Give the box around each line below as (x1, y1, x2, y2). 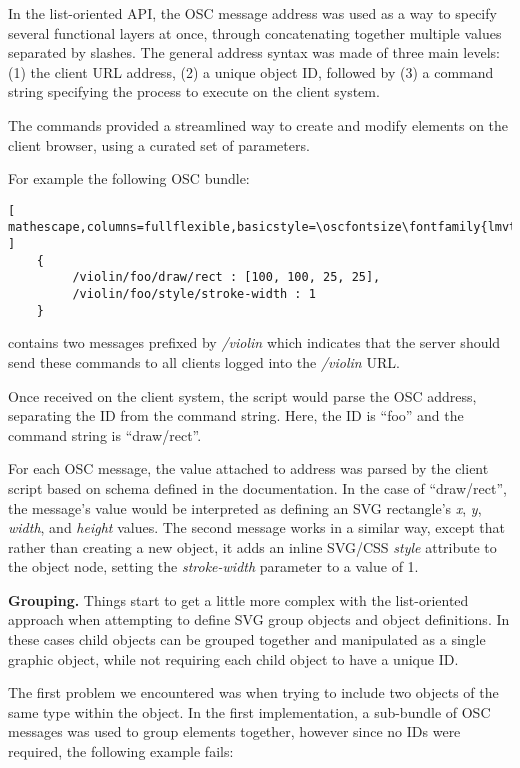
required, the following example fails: (8, 741, 234, 762)
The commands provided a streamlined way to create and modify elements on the (8, 114, 509, 135)
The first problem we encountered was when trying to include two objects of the (8, 682, 499, 703)
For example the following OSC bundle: (8, 168, 250, 189)
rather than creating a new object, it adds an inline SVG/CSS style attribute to (8, 536, 497, 557)
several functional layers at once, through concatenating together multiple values (8, 22, 502, 43)
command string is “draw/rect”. (8, 424, 202, 445)
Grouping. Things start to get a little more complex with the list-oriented (8, 589, 469, 610)
